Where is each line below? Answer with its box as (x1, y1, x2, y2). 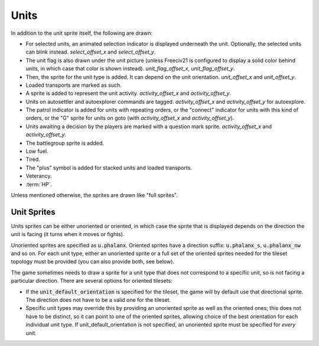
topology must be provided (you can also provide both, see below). (11, 258, 174, 265)
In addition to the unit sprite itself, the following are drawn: (11, 30, 153, 37)
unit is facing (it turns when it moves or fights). (11, 231, 125, 238)
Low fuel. (25, 148, 48, 155)
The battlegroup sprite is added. (25, 139, 105, 146)
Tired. (25, 156, 41, 163)
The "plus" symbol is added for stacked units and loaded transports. (25, 164, 192, 171)
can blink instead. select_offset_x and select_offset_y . (25, 48, 156, 56)
